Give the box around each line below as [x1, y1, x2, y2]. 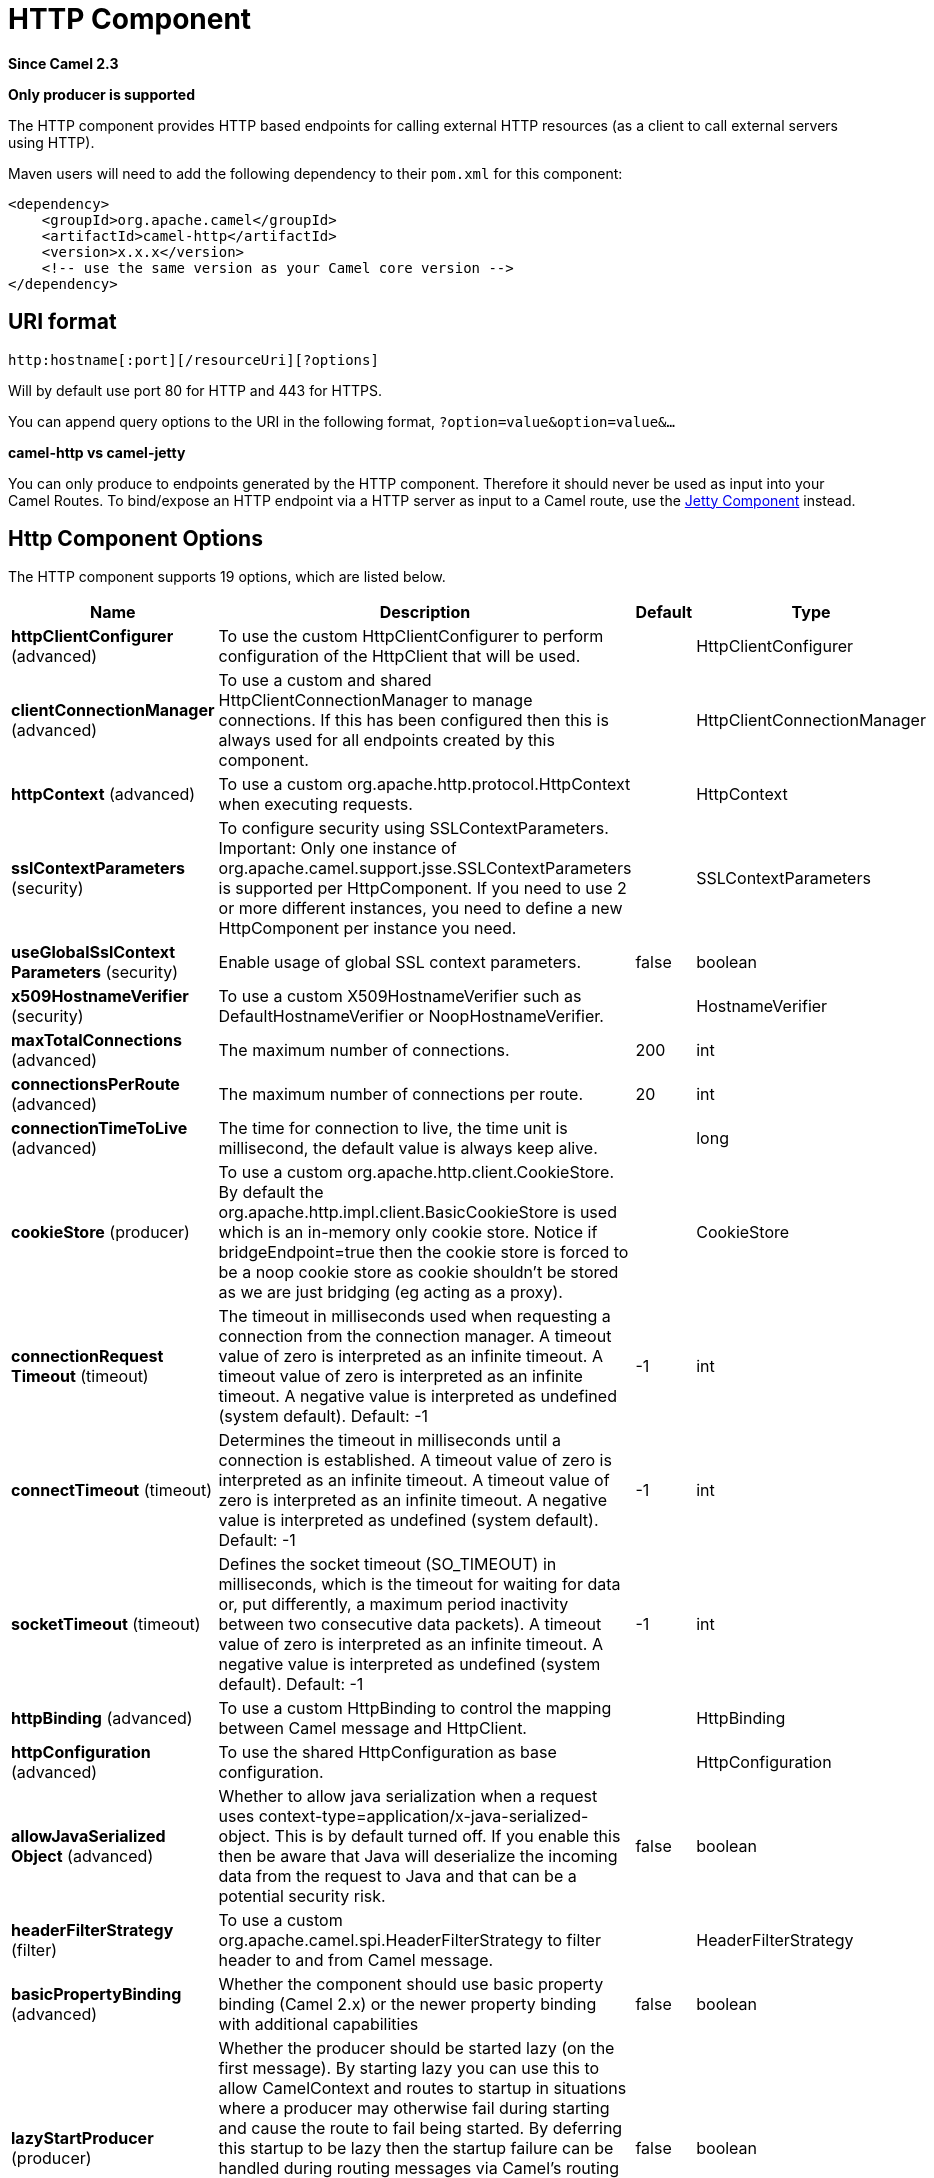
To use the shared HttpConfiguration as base [218, 1742, 557, 1763]
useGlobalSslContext [11, 942, 176, 963]
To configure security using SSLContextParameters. [218, 818, 609, 839]
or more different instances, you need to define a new [218, 898, 623, 919]
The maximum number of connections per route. [218, 1084, 584, 1105]
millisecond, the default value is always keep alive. [218, 1138, 598, 1159]
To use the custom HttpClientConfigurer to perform [218, 626, 604, 647]
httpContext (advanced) [11, 784, 196, 805]
